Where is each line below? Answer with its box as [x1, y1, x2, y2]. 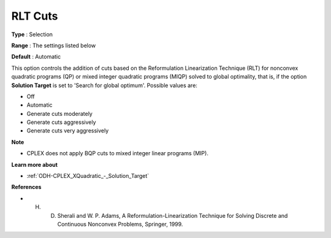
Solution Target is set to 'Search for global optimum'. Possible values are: [11, 82, 197, 89]
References [11, 183, 42, 191]
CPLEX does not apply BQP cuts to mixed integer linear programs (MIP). [26, 150, 208, 157]
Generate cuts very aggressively [26, 127, 109, 134]
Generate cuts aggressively [26, 118, 96, 126]
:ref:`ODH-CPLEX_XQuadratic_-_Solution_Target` [26, 172, 150, 180]
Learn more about [11, 161, 58, 168]
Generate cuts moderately [26, 110, 93, 117]
